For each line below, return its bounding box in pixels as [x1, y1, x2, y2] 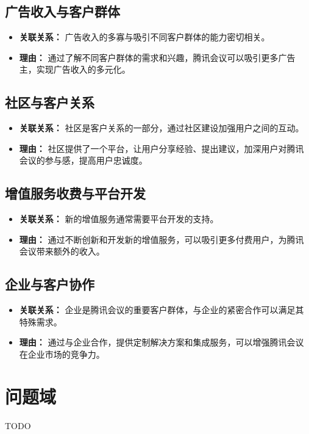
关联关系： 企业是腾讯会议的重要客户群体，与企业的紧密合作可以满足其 [19, 303, 304, 316]
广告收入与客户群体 [5, 2, 120, 21]
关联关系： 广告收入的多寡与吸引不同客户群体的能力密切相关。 [19, 31, 270, 43]
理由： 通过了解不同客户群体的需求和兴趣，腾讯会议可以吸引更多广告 [19, 51, 296, 63]
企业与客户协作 [5, 275, 94, 294]
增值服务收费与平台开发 [5, 184, 146, 203]
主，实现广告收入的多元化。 [19, 63, 130, 76]
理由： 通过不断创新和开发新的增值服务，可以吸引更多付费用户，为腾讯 [19, 233, 304, 245]
